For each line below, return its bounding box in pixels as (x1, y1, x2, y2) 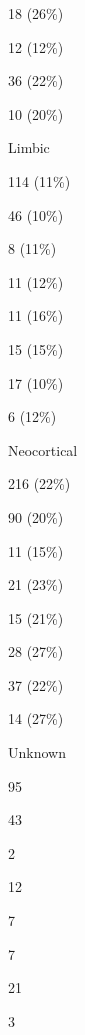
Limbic (8, 137, 50, 158)
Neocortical (8, 439, 78, 460)
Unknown (8, 742, 66, 763)
